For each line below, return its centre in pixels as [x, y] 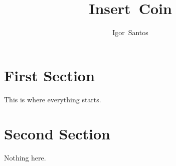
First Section [49, 75]
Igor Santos [130, 32]
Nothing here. [25, 158]
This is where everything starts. [53, 99]
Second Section [57, 134]
